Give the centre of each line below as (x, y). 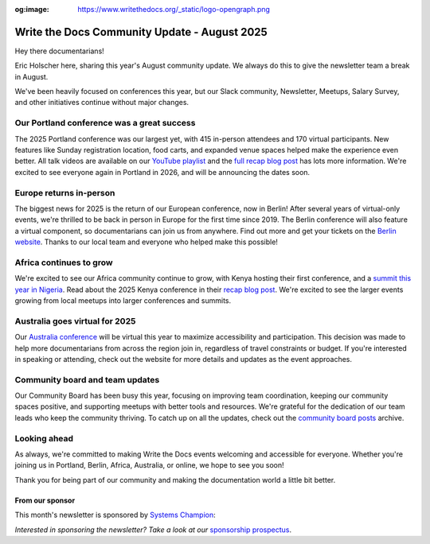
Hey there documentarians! (60, 51)
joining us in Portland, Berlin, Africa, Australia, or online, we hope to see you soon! (149, 465)
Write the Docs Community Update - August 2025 (141, 32)
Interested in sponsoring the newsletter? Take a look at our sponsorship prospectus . (153, 530)
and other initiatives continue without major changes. (102, 103)
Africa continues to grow (64, 262)
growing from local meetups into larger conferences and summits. (123, 301)
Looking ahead (44, 438)
